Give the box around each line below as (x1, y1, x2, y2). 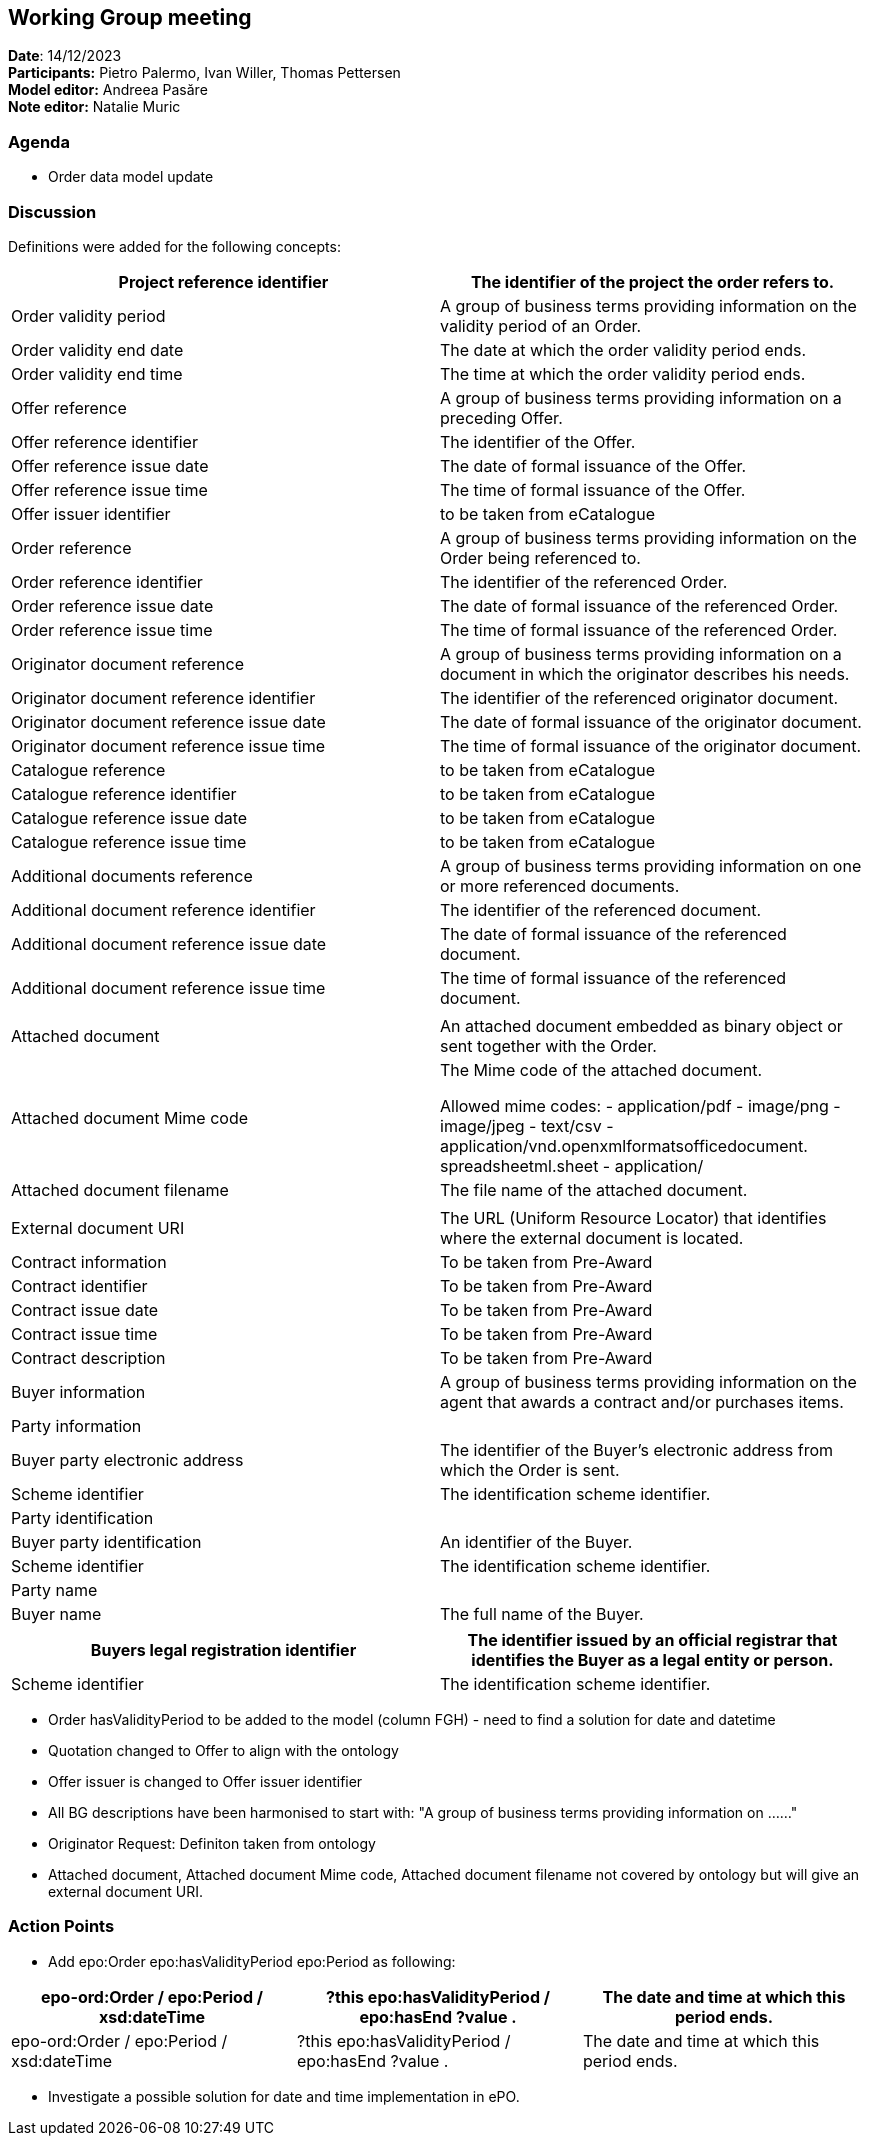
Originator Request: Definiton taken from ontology (48, 1834, 376, 1852)
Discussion (8, 201, 97, 222)
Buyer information (11, 1381, 146, 1402)
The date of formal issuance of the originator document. (440, 711, 862, 732)
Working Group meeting (8, 5, 252, 30)
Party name (11, 1579, 98, 1600)
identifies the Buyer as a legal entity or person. (471, 1649, 834, 1670)
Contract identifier (11, 1275, 148, 1296)
